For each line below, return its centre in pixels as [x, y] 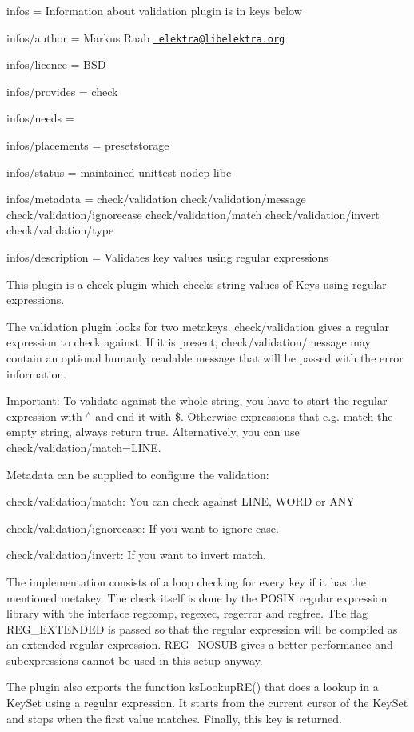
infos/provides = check [62, 91]
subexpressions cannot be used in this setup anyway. [135, 660]
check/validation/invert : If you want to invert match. [136, 555]
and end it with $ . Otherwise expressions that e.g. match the [244, 416]
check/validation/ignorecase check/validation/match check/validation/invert [193, 214]
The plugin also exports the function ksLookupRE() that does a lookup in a [193, 687]
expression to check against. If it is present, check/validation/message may [189, 342]
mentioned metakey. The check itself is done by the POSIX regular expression [197, 597]
